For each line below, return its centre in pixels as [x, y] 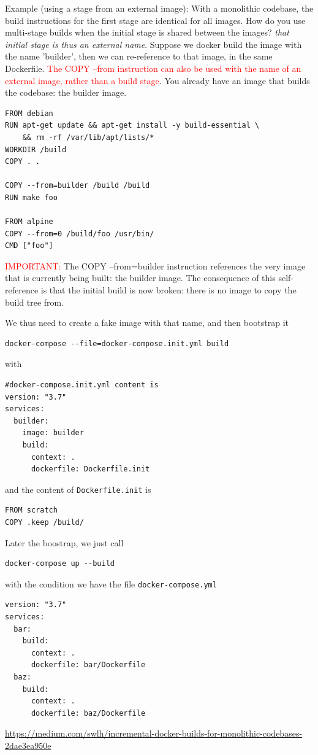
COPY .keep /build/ [44, 523]
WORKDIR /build [36, 149]
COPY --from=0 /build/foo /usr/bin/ [80, 234]
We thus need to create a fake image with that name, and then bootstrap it [147, 323]
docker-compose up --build [60, 564]
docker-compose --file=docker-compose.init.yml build [117, 343]
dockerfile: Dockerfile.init [90, 469]
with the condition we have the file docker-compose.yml [111, 583]
